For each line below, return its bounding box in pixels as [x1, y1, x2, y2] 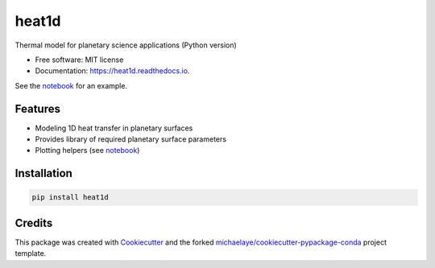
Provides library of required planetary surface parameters [35, 134, 227, 144]
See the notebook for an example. [14, 80, 128, 90]
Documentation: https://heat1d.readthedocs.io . [35, 66, 190, 76]
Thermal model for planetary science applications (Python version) [14, 40, 237, 50]
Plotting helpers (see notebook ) [35, 146, 140, 155]
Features [14, 101, 60, 116]
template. [14, 249, 47, 258]
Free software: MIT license [35, 55, 124, 64]
